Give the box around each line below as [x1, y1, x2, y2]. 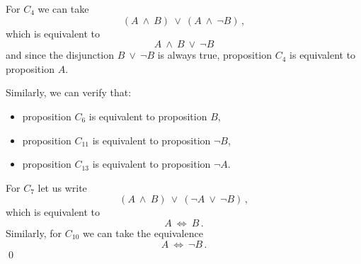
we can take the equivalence [82, 225, 203, 240]
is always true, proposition [157, 47, 273, 62]
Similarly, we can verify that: [6, 85, 132, 100]
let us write [38, 180, 87, 195]
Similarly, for [6, 225, 62, 240]
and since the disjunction [6, 47, 115, 62]
